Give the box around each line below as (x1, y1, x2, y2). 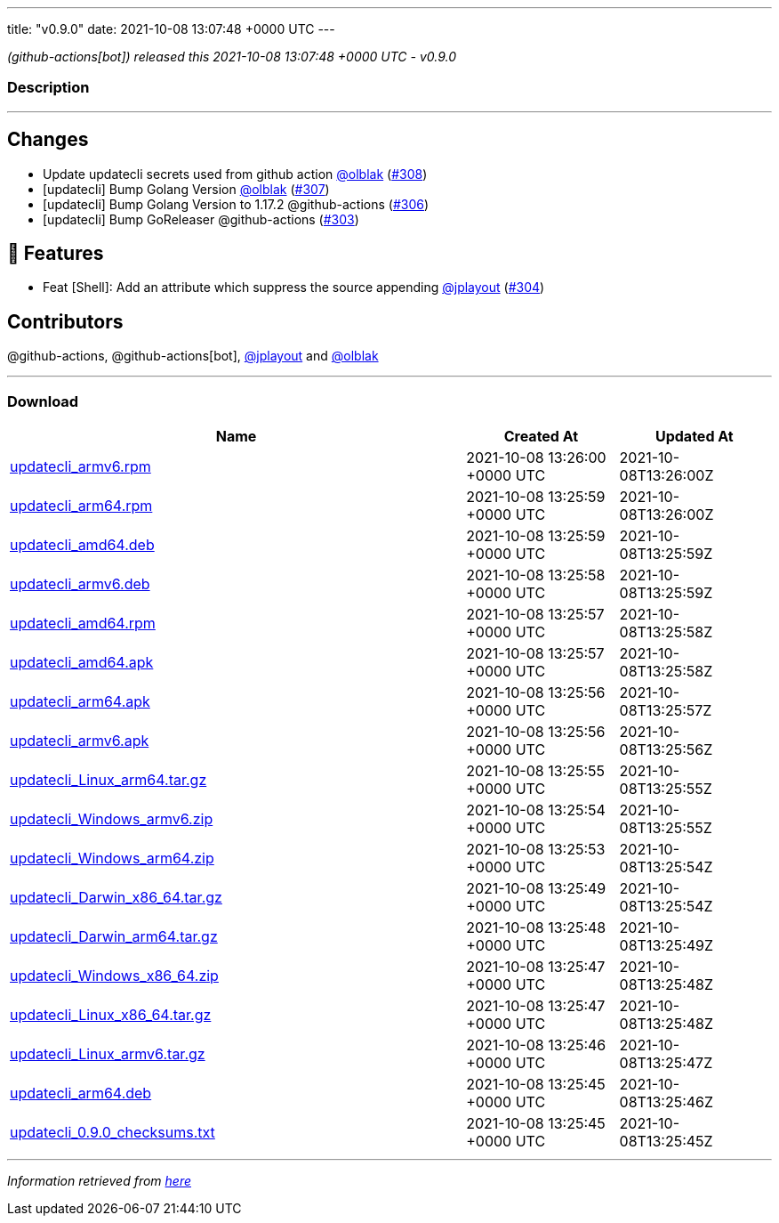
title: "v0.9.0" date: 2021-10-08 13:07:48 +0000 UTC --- (7, 21, 335, 36)
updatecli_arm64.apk (10, 692, 150, 711)
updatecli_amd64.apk (10, 653, 154, 672)
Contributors (7, 310, 124, 333)
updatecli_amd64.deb (10, 536, 155, 555)
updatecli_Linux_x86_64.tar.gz (10, 1006, 212, 1025)
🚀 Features (7, 242, 104, 265)
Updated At (655, 427, 734, 446)
